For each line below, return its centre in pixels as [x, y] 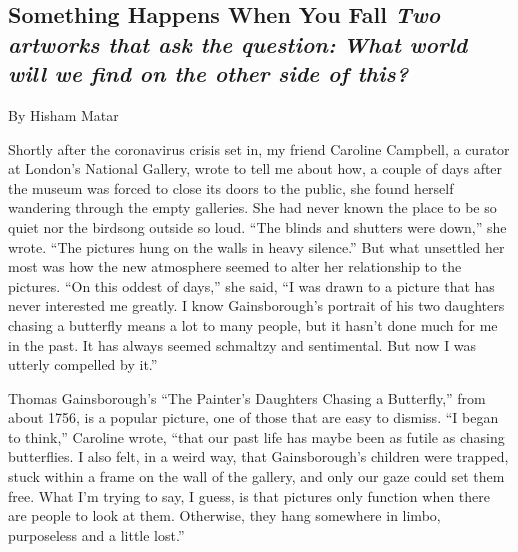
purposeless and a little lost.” [96, 534]
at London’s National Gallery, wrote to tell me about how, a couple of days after [255, 168]
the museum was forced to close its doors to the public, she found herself [231, 187]
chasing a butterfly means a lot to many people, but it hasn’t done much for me [253, 324]
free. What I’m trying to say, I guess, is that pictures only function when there [249, 495]
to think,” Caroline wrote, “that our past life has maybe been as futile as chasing [256, 436]
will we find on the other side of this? [208, 73]
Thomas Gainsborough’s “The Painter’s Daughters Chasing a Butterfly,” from [247, 397]
